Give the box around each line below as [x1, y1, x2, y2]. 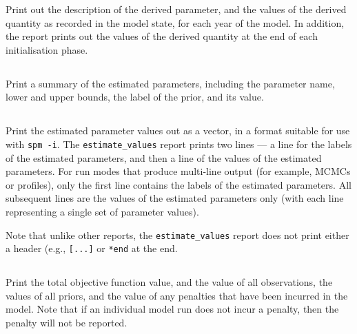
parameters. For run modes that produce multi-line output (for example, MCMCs [6, 164, 351, 178]
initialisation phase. [6, 42, 88, 56]
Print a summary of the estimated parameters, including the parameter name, [6, 76, 335, 90]
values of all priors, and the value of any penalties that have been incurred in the [6, 288, 348, 302]
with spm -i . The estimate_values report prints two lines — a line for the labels [6, 136, 352, 151]
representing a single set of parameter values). [6, 204, 199, 218]
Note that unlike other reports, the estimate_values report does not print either [6, 227, 349, 242]
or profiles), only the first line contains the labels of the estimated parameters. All [6, 177, 351, 191]
